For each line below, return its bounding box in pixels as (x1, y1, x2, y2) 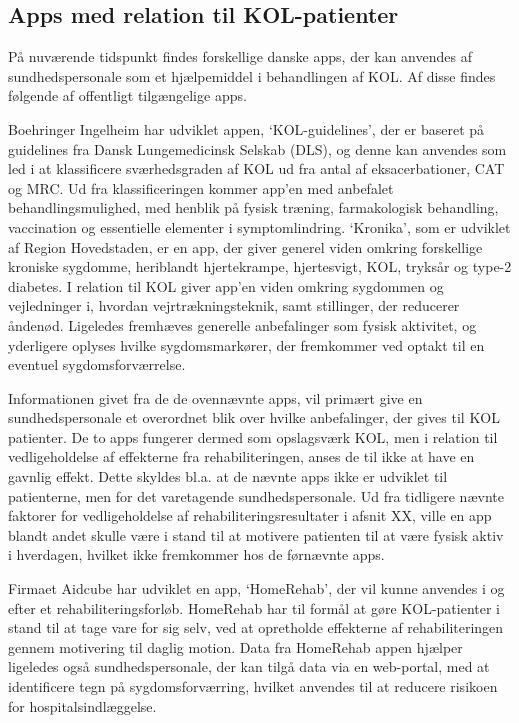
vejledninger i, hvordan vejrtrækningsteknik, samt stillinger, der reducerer (8, 295, 460, 316)
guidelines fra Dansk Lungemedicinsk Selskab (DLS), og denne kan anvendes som (8, 138, 507, 159)
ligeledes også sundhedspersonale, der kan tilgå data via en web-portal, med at (8, 656, 490, 677)
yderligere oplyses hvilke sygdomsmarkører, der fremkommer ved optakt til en (8, 334, 485, 355)
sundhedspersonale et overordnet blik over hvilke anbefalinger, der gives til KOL (8, 407, 500, 428)
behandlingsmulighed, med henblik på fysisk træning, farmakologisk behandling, (8, 197, 499, 218)
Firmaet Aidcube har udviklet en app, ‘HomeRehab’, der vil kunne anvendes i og (8, 578, 505, 599)
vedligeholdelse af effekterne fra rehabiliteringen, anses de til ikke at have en (8, 446, 475, 467)
